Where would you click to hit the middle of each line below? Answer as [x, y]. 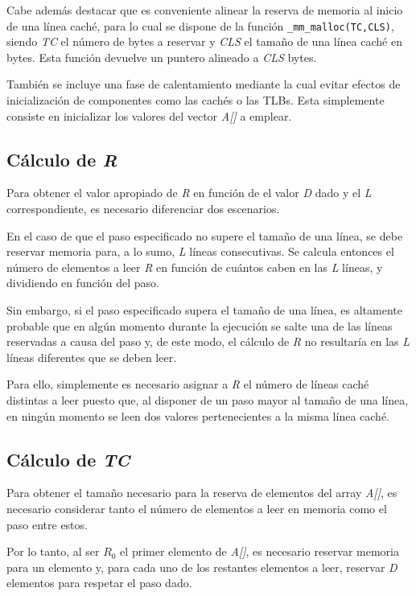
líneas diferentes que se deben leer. [92, 357]
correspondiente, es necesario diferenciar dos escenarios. [143, 209]
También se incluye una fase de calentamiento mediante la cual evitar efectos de [204, 84]
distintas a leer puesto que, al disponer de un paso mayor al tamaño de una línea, [208, 399]
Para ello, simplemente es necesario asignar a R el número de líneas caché [188, 384]
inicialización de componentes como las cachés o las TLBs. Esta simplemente [196, 100]
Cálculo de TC [68, 459]
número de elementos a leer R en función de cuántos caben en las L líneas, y [195, 267]
